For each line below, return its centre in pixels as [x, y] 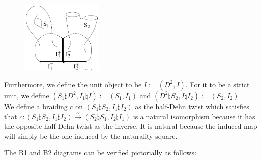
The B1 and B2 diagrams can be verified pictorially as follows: [100, 153]
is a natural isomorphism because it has [194, 116]
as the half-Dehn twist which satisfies [192, 106]
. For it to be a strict [217, 84]
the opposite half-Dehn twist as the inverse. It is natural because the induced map [131, 126]
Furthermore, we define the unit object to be [73, 84]
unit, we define [27, 95]
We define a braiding [36, 106]
